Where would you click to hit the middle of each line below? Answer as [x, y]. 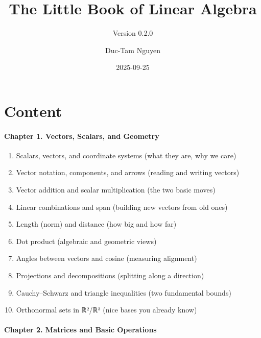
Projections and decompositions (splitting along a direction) [110, 275]
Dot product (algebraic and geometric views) [86, 241]
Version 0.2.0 [133, 33]
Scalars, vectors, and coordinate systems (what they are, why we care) [126, 155]
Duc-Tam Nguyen [133, 50]
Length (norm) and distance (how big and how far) [96, 224]
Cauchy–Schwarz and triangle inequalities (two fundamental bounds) [124, 292]
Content [33, 111]
